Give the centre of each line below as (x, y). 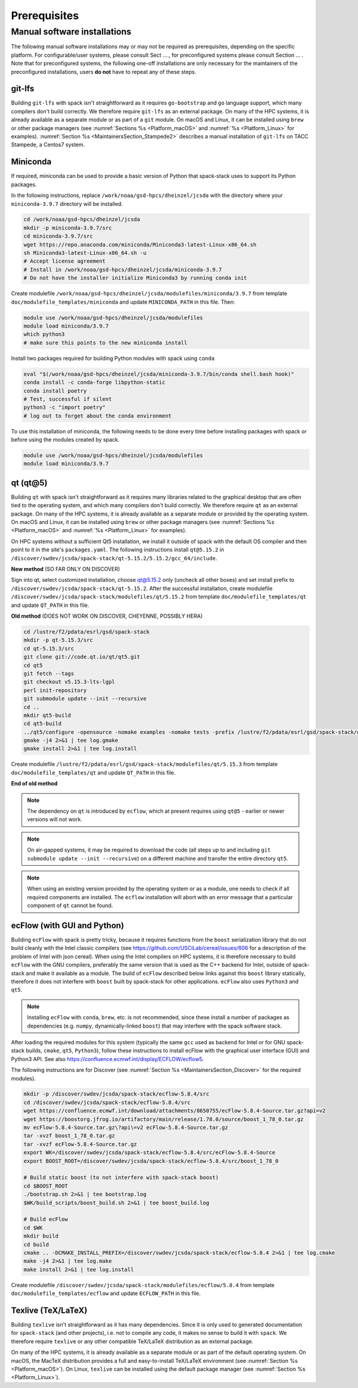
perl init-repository (55, 690)
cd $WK (33, 1227)
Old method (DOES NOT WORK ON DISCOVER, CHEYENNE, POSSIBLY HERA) (107, 616)
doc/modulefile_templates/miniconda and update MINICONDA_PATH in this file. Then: (123, 302)
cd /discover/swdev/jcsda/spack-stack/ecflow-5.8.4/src (107, 1102)
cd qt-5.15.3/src (49, 648)
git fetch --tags (49, 673)
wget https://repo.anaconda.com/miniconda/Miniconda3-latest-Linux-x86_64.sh (140, 244)
